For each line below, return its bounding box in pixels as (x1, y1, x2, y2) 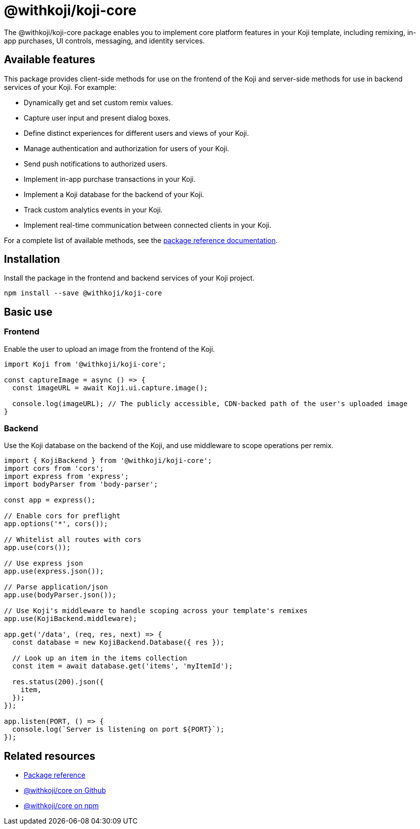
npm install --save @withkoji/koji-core (4, 289, 162, 297)
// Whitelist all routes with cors (4, 536, 142, 544)
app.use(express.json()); (4, 567, 104, 576)
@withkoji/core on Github (24, 786, 106, 795)
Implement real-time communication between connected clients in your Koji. (24, 220, 271, 229)
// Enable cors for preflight (4, 512, 121, 520)
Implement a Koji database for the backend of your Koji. (24, 190, 204, 199)
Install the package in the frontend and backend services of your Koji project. (4, 274, 255, 283)
